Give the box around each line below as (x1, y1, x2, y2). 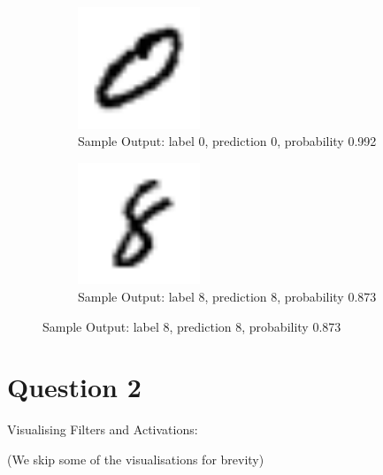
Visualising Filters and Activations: (7, 420, 198, 439)
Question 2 (7, 369, 142, 405)
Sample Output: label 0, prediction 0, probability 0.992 (78, 132, 377, 150)
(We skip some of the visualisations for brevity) (7, 449, 264, 468)
